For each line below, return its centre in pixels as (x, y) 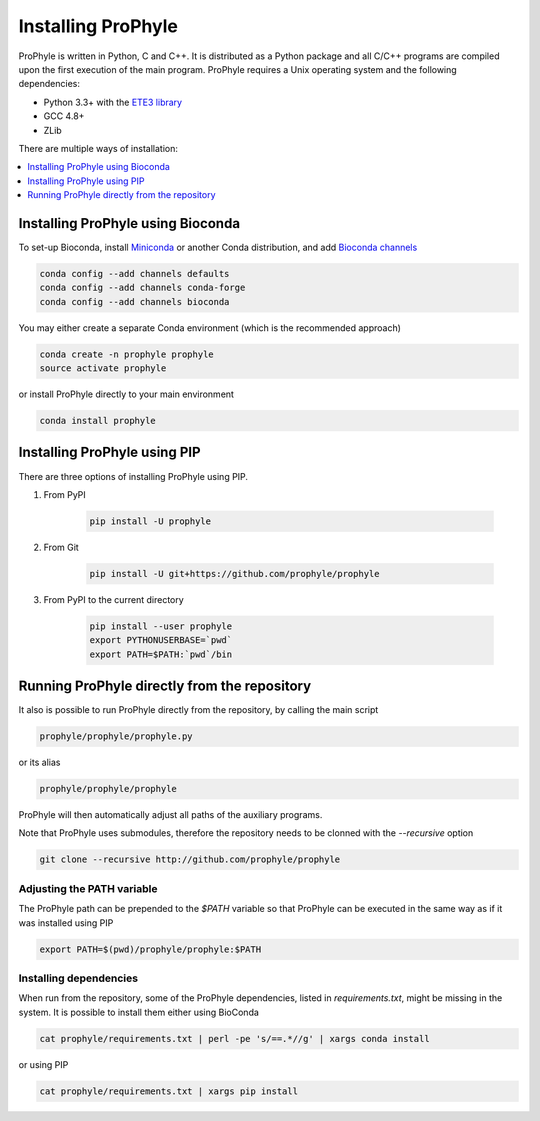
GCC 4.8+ (64, 116)
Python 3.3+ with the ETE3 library (113, 102)
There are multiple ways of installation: (98, 148)
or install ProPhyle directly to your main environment (126, 394)
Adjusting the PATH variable (88, 888)
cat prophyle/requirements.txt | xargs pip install (169, 1091)
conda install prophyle (98, 421)
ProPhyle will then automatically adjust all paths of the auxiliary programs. (170, 815)
